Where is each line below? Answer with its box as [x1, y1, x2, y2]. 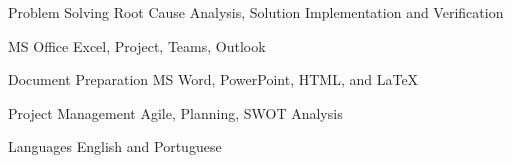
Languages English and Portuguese [8, 136, 222, 157]
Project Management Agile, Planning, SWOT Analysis [8, 102, 343, 123]
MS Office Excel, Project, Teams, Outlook [8, 35, 266, 56]
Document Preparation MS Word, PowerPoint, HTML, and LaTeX [8, 69, 419, 90]
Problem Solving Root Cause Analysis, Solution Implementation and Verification [8, 2, 504, 22]
